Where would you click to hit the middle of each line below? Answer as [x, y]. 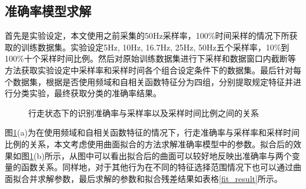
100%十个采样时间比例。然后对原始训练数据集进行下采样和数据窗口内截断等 [150, 58]
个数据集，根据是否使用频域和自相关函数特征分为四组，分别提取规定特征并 [149, 81]
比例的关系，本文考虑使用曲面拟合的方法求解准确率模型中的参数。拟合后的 [149, 144]
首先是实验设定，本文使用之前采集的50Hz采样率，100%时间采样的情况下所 [147, 36]
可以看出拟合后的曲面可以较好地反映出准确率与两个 [193, 155]
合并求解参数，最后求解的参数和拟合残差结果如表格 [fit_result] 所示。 [152, 178]
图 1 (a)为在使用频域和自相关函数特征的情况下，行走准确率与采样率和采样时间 [152, 132]
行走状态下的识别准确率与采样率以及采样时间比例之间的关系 [144, 112]
